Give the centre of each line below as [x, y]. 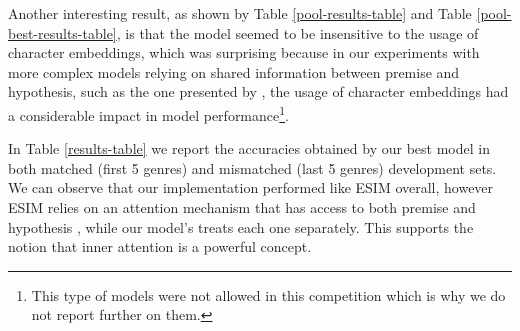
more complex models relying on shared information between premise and [234, 71]
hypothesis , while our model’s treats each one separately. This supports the [241, 226]
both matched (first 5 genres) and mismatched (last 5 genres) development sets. [252, 167]
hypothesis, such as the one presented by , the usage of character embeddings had [258, 91]
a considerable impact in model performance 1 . [148, 113]
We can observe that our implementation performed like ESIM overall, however [251, 187]
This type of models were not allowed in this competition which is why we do [268, 294]
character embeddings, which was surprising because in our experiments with [244, 52]
